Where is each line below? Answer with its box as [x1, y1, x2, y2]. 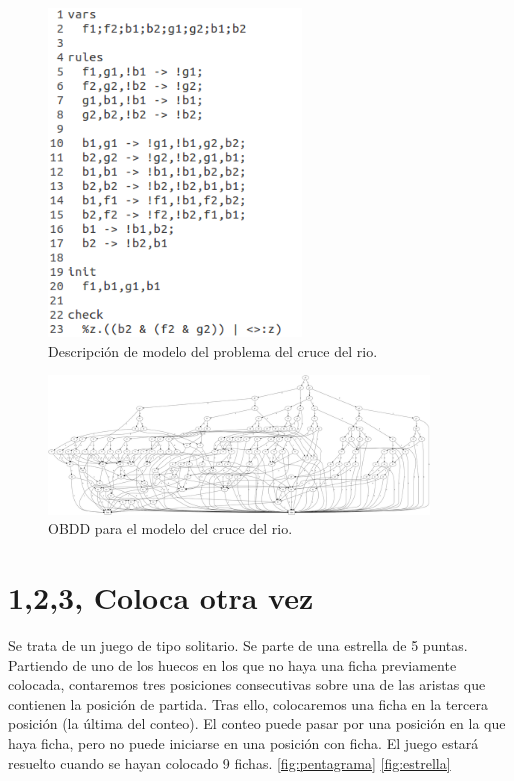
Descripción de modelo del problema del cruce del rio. [48, 340, 378, 361]
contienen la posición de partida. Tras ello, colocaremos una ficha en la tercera [8, 693, 488, 714]
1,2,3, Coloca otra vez [8, 577, 314, 618]
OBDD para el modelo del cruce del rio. [48, 518, 293, 539]
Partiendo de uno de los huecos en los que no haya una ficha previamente [8, 654, 457, 675]
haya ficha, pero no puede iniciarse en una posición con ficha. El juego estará [8, 732, 479, 753]
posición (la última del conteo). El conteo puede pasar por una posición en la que [8, 713, 506, 734]
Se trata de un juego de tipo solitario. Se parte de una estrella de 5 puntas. [8, 634, 468, 655]
